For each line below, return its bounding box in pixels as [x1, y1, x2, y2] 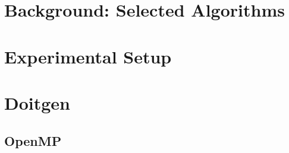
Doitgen [4, 90, 70, 114]
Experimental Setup [4, 44, 172, 68]
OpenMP [4, 131, 62, 149]
